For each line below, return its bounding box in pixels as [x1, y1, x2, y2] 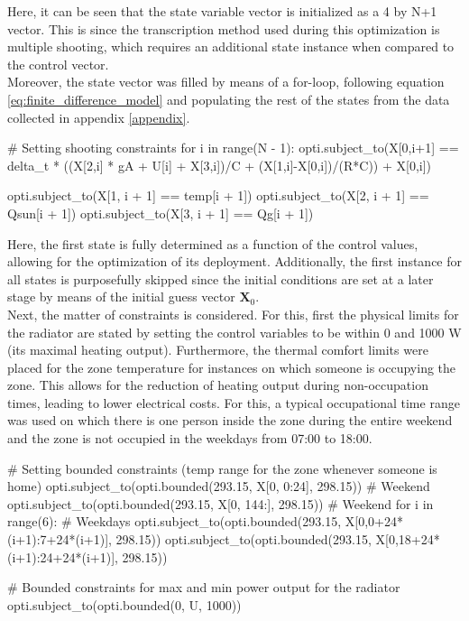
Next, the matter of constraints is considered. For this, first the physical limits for [7, 304, 459, 323]
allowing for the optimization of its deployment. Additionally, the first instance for [7, 252, 463, 271]
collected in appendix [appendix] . [7, 107, 190, 126]
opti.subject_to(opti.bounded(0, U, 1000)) [7, 595, 242, 614]
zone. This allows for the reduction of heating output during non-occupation [7, 375, 428, 394]
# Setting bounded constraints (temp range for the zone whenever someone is [7, 459, 437, 477]
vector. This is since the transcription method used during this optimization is [7, 19, 440, 38]
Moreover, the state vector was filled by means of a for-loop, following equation [7, 72, 445, 91]
